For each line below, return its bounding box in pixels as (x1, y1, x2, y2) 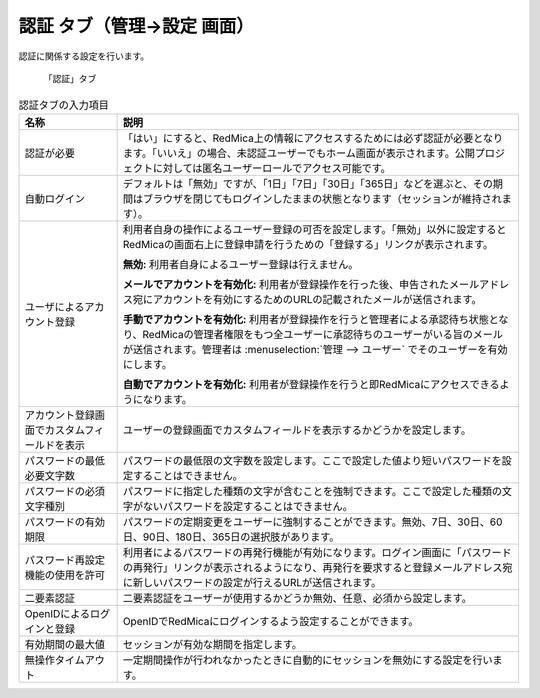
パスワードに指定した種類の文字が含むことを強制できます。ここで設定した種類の (122, 484, 503, 498)
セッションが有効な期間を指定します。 (122, 637, 303, 651)
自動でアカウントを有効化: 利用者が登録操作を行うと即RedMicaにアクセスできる (122, 377, 500, 391)
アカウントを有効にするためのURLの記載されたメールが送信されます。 (152, 292, 482, 306)
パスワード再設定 (24, 553, 105, 567)
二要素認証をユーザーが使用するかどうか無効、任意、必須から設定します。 (122, 591, 472, 605)
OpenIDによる (24, 606, 90, 620)
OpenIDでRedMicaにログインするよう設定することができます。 (122, 614, 419, 628)
